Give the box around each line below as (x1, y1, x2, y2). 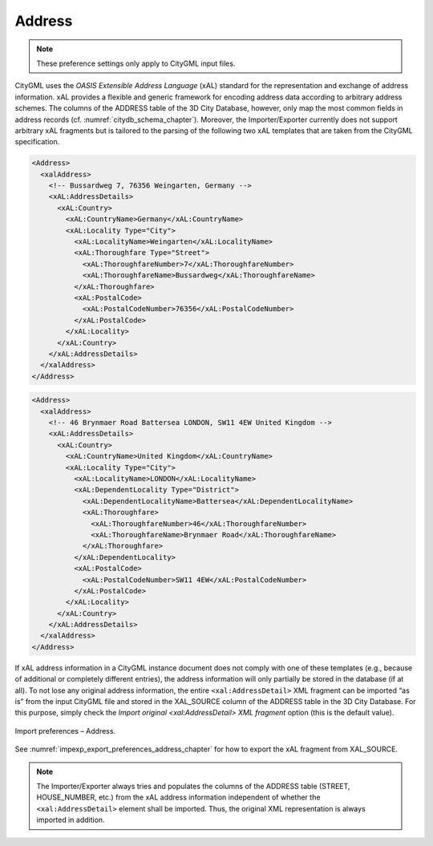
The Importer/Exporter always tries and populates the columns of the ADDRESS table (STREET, (36, 781, 350, 791)
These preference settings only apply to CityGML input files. (36, 59, 236, 68)
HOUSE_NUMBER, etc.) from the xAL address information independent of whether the (36, 792, 321, 802)
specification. (14, 137, 60, 147)
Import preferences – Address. (14, 726, 116, 735)
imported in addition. (36, 815, 105, 825)
